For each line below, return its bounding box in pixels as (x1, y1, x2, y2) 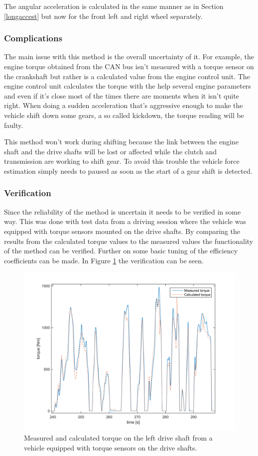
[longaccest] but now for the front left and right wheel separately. (4, 10, 203, 21)
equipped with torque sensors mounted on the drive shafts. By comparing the (4, 226, 241, 236)
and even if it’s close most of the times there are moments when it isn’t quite (4, 90, 239, 101)
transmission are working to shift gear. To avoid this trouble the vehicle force (4, 156, 240, 166)
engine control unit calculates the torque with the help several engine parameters (4, 81, 251, 91)
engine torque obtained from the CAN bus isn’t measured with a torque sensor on (4, 61, 254, 71)
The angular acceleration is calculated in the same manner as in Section (4, 1, 224, 11)
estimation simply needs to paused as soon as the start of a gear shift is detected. (4, 165, 253, 176)
